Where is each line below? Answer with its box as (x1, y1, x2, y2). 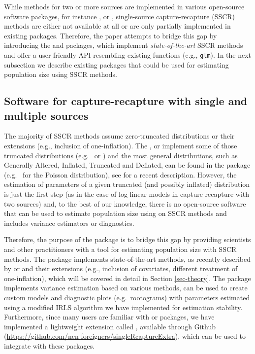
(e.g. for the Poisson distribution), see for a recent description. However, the (4, 169, 237, 179)
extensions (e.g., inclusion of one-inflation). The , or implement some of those (4, 141, 237, 150)
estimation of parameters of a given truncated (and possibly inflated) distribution (4, 179, 250, 189)
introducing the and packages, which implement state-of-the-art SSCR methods (4, 40, 243, 50)
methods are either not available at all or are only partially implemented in (4, 21, 231, 31)
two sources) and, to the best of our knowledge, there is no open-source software (4, 198, 246, 209)
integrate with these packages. (4, 340, 95, 351)
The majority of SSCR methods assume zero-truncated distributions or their (4, 131, 235, 141)
